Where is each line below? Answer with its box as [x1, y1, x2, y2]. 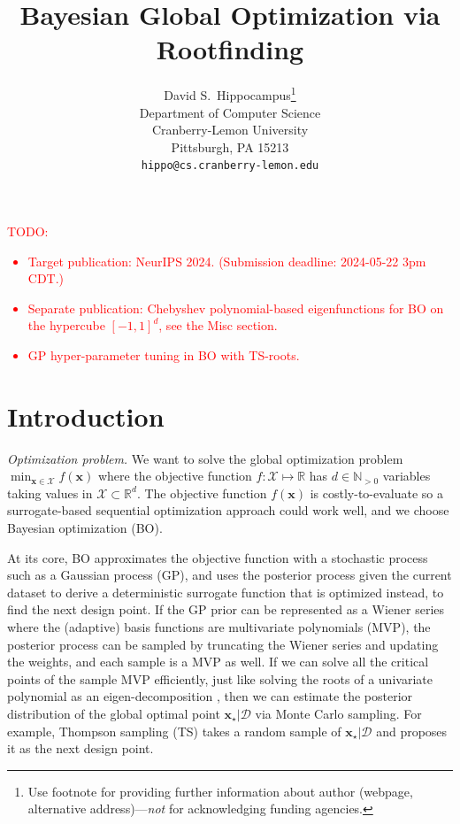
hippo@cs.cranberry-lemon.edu [141, 159, 319, 173]
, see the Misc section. [158, 316, 278, 335]
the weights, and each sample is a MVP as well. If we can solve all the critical [7, 652, 429, 671]
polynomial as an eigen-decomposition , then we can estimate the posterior [7, 687, 413, 705]
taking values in [7, 483, 93, 502]
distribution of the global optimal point [7, 705, 220, 722]
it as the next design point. [7, 739, 154, 758]
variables [382, 466, 431, 485]
